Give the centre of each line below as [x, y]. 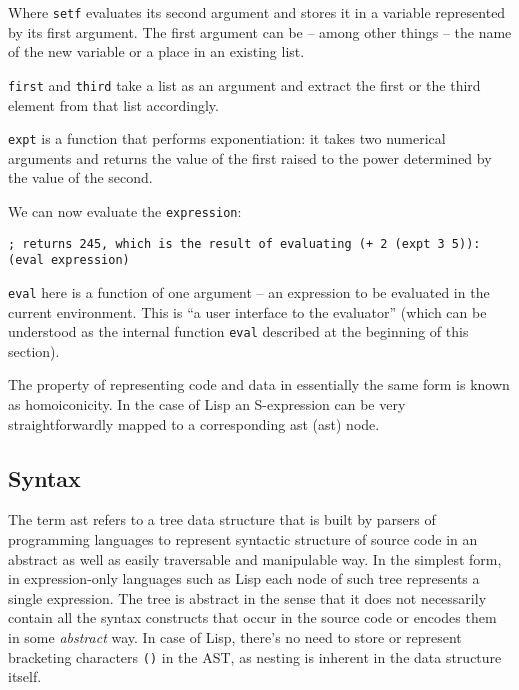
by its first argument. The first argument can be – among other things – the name [260, 31]
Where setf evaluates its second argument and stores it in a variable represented [257, 12]
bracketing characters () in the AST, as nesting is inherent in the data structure [255, 656]
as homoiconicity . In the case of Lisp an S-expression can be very [207, 404]
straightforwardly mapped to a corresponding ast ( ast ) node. [194, 423]
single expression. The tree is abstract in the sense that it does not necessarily [247, 597]
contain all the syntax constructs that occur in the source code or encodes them [252, 617]
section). [34, 350]
